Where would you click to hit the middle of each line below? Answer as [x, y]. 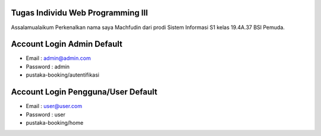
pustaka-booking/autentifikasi [62, 75]
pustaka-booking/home [55, 122]
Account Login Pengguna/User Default [84, 92]
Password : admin [48, 67]
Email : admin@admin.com [59, 58]
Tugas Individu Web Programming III [79, 13]
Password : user [45, 114]
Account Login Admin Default [67, 44]
